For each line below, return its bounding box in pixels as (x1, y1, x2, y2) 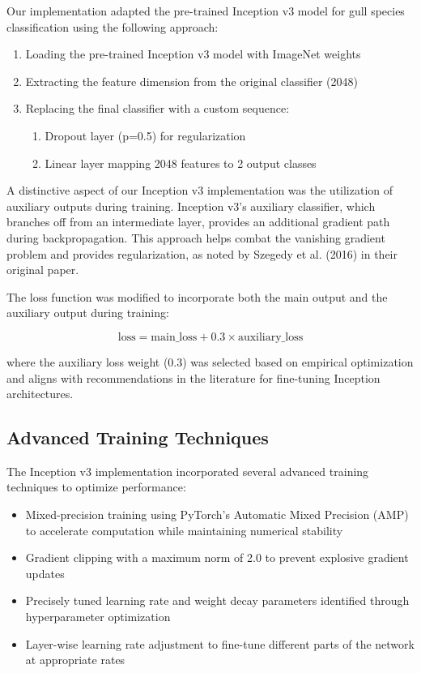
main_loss (151, 331, 198, 343)
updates (25, 564, 65, 581)
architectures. (6, 385, 74, 402)
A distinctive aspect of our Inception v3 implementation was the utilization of (6, 182, 393, 199)
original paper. (6, 261, 79, 278)
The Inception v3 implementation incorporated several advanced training (6, 462, 369, 479)
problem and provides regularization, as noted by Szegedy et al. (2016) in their (6, 245, 398, 262)
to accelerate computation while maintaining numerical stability (25, 521, 343, 538)
